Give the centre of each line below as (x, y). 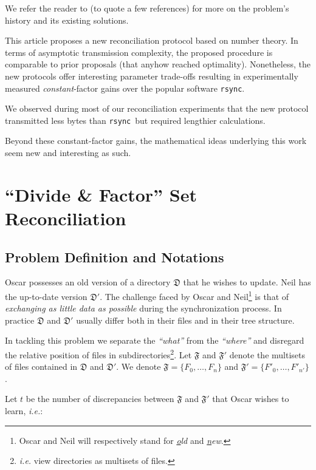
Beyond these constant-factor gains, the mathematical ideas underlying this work (156, 141)
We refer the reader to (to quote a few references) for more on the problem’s (147, 8)
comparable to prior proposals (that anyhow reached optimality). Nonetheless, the (158, 64)
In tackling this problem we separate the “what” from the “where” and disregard (155, 340)
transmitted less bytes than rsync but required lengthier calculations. (135, 120)
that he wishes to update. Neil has (247, 282)
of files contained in (41, 366)
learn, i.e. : (24, 411)
